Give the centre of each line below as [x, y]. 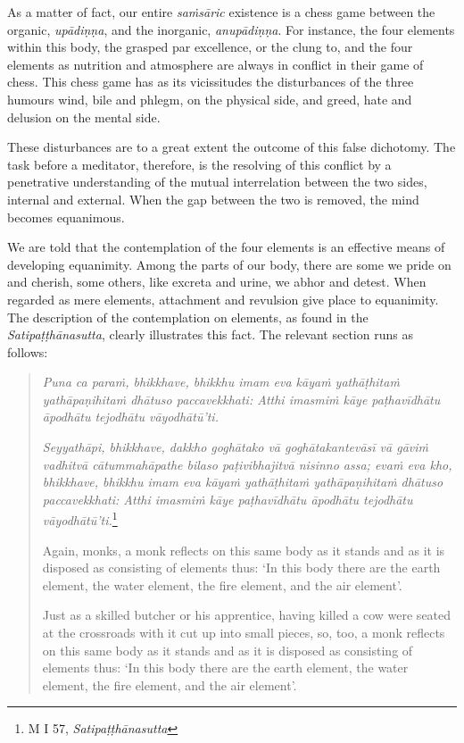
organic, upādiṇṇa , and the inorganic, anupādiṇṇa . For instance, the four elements [231, 29]
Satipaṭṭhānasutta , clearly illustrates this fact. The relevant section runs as [210, 334]
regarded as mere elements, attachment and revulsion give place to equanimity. [223, 299]
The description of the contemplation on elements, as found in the [188, 317]
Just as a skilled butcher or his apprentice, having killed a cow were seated [247, 615]
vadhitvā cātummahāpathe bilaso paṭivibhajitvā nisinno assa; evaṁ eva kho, [247, 464]
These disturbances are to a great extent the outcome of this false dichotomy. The [232, 147]
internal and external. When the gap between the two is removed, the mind [213, 199]
